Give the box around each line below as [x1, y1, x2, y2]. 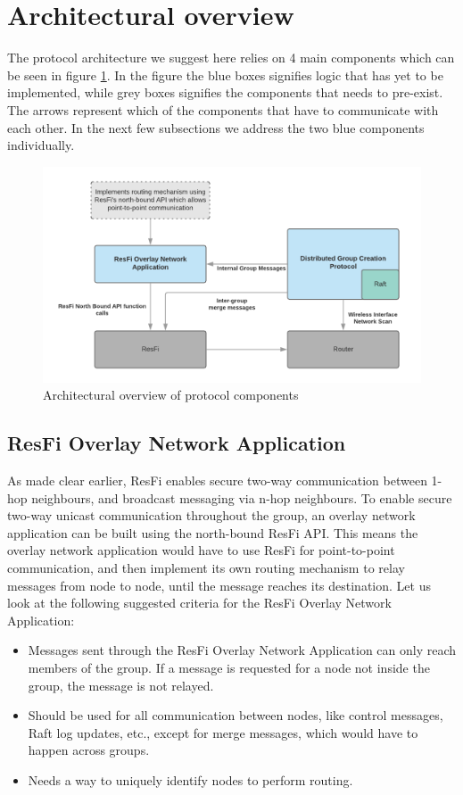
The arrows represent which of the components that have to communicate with [7, 100, 439, 119]
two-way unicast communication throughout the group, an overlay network [7, 506, 416, 525]
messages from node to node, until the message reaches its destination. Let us [7, 576, 431, 594]
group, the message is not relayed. [28, 675, 214, 694]
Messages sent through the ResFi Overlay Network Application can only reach [28, 641, 457, 659]
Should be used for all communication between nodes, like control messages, [28, 706, 443, 725]
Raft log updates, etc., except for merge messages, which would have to [28, 723, 418, 741]
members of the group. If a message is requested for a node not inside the [28, 658, 430, 676]
